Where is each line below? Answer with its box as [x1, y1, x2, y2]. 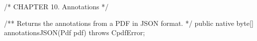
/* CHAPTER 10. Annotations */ [4, 1, 109, 11]
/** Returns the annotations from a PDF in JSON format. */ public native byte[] [4, 18, 254, 28]
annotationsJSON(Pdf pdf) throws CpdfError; [4, 27, 145, 38]
